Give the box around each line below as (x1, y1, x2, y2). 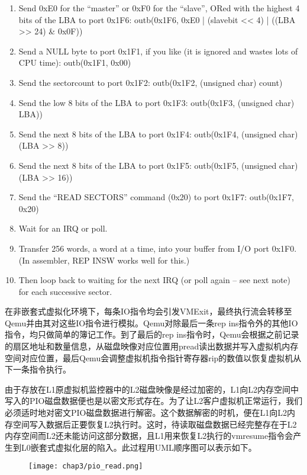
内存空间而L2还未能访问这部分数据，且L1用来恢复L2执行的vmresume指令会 (5, 429, 293, 442)
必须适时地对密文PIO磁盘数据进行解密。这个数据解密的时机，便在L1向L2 (5, 406, 287, 419)
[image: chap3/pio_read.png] (28, 462, 143, 471)
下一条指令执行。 (5, 363, 71, 375)
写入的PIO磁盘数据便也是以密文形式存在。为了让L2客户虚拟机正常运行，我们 (5, 394, 303, 407)
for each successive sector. (18, 285, 112, 297)
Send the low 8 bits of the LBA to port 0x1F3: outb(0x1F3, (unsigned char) (18, 96, 295, 108)
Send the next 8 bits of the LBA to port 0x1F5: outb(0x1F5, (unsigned (18, 159, 277, 171)
